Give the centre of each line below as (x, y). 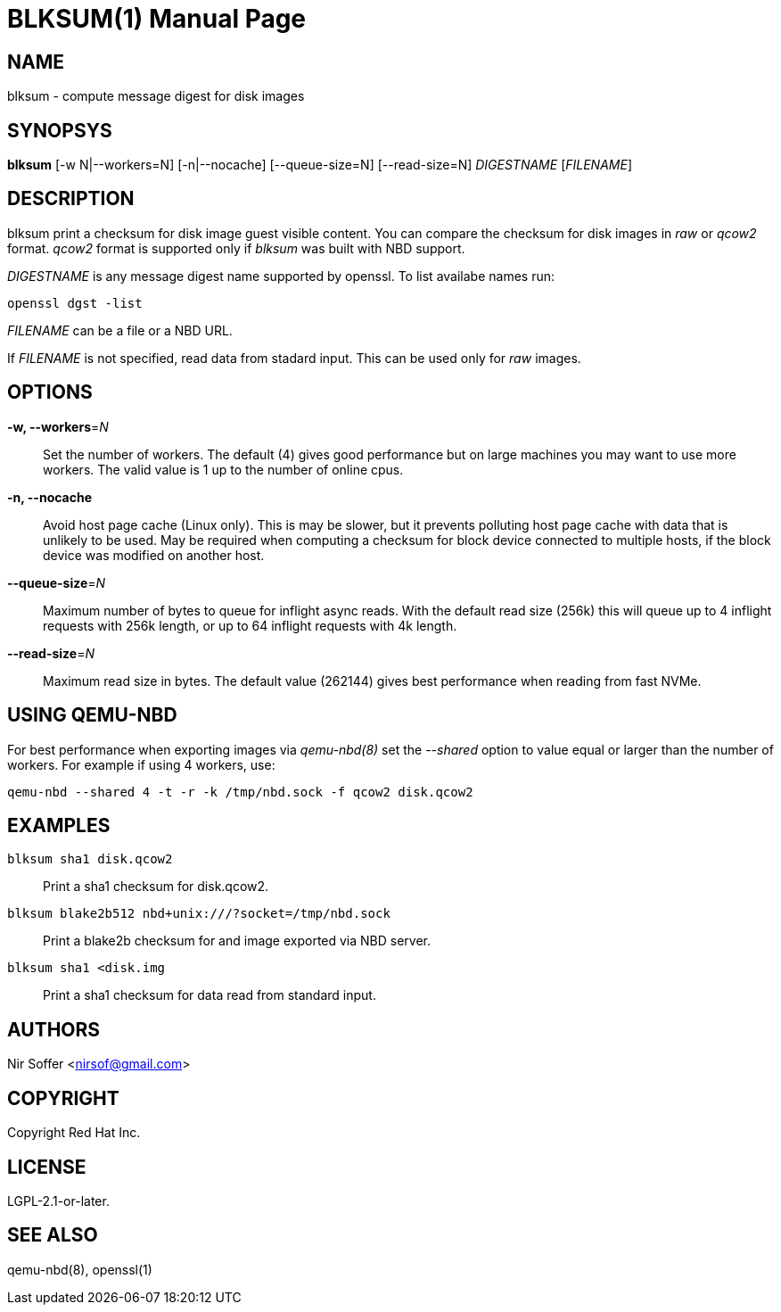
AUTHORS (54, 1029)
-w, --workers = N (58, 426)
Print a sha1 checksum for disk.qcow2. (156, 887)
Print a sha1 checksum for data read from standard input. (210, 995)
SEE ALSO (53, 1235)
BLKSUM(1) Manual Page (157, 19)
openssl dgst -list (75, 303)
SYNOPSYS (60, 130)
